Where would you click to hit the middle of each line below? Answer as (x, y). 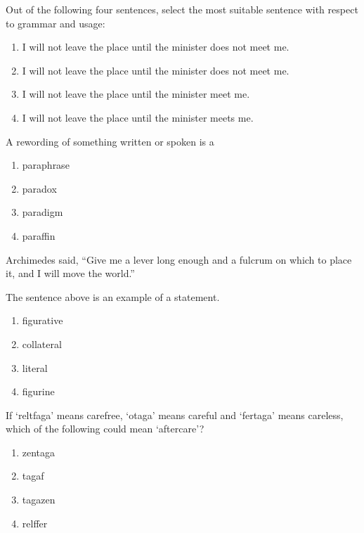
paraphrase (46, 165)
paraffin (39, 235)
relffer (35, 523)
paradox (39, 188)
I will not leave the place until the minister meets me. (138, 117)
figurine (38, 391)
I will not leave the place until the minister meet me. (136, 94)
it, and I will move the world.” (70, 273)
